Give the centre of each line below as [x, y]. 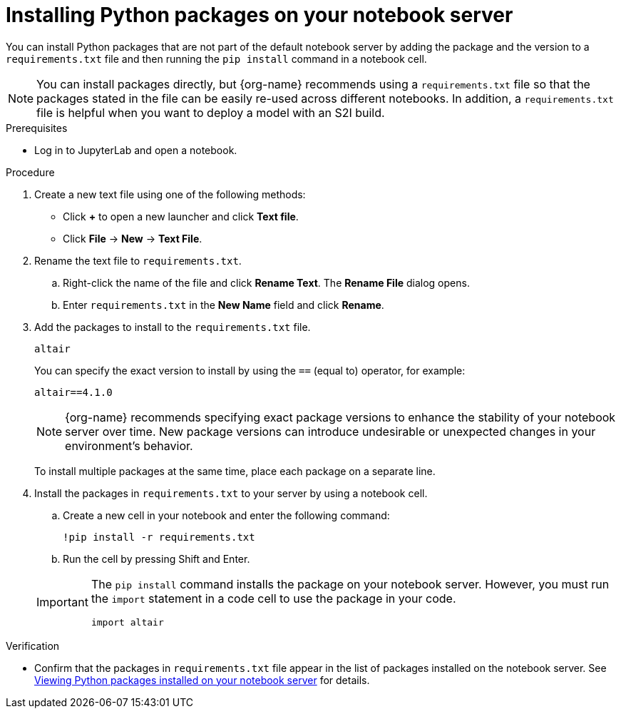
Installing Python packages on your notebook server [260, 15]
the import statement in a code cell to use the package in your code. [273, 598]
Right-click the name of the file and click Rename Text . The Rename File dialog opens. [266, 282]
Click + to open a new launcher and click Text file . [181, 216]
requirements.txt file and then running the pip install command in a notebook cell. [216, 58]
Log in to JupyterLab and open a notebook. [136, 150]
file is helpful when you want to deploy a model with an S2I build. [211, 112]
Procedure [30, 172]
